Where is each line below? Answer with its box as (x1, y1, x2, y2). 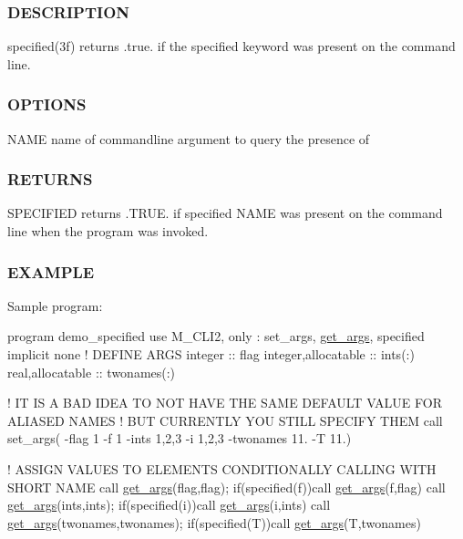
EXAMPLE (7, 260, 95, 283)
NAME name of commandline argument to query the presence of (7, 129, 370, 148)
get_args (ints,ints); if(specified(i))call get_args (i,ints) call (7, 495, 331, 514)
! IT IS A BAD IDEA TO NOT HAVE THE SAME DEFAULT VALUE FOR (7, 393, 442, 412)
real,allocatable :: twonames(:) (7, 362, 176, 381)
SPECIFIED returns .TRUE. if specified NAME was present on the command (7, 203, 443, 223)
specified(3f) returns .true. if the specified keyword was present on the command (7, 36, 456, 56)
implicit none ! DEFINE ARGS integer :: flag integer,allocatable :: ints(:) (7, 345, 415, 364)
